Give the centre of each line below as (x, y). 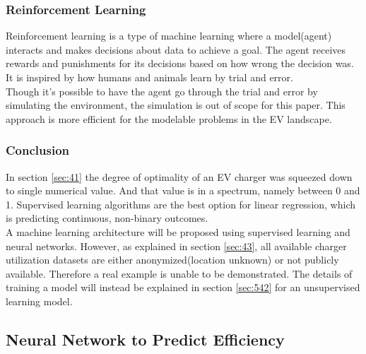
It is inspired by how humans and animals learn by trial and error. (149, 77)
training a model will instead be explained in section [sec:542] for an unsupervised (183, 287)
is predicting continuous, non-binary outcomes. (107, 218)
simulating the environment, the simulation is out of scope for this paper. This (176, 105)
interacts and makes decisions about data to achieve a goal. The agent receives (176, 49)
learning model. (39, 301)
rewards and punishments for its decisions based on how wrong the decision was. (180, 63)
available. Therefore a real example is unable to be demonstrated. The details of (179, 273)
